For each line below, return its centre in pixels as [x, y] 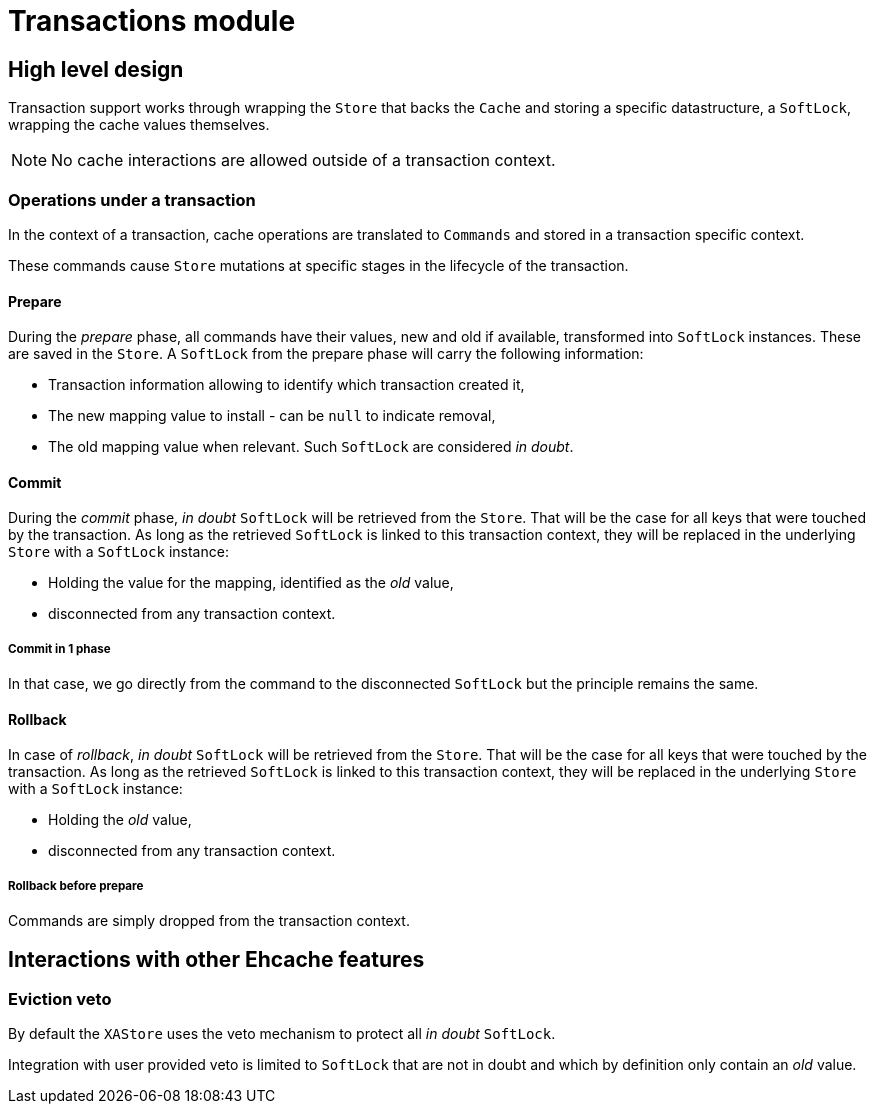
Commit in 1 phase [59, 648]
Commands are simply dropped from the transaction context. [209, 921]
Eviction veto [60, 998]
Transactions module [152, 21]
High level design [96, 69]
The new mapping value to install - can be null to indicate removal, [272, 416]
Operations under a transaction [132, 199]
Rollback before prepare [76, 885]
